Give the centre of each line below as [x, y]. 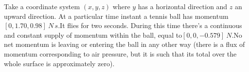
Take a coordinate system [42, 6]
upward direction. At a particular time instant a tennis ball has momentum [116, 16]
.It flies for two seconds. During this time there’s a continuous [150, 25]
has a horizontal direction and [183, 6]
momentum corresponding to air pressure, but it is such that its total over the [120, 53]
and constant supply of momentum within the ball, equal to [93, 35]
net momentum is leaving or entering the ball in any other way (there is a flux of [124, 44]
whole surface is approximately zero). [59, 63]
